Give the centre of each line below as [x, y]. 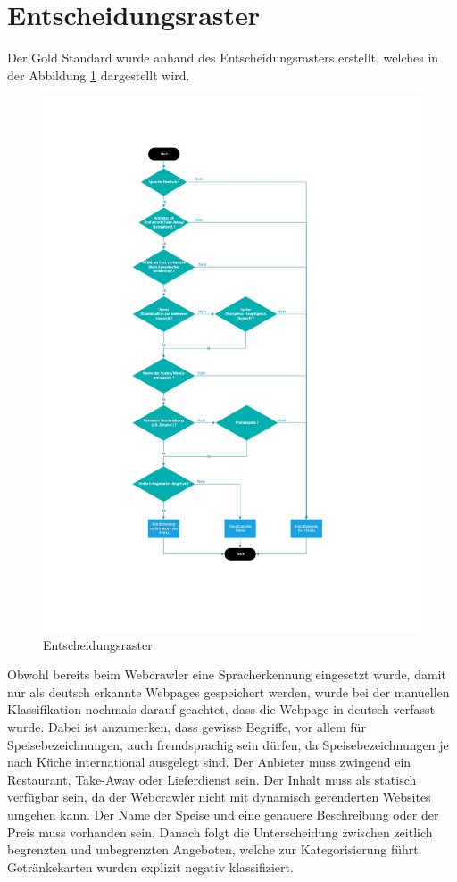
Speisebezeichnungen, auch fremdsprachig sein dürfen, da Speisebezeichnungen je [228, 744]
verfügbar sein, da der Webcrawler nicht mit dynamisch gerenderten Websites [219, 797]
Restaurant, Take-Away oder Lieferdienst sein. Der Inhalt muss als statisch [212, 779]
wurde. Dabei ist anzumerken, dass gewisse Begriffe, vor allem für [187, 726]
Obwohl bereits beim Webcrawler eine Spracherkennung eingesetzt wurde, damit [227, 674]
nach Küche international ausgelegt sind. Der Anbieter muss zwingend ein [209, 762]
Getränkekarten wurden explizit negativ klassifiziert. [150, 866]
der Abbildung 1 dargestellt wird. [99, 75]
